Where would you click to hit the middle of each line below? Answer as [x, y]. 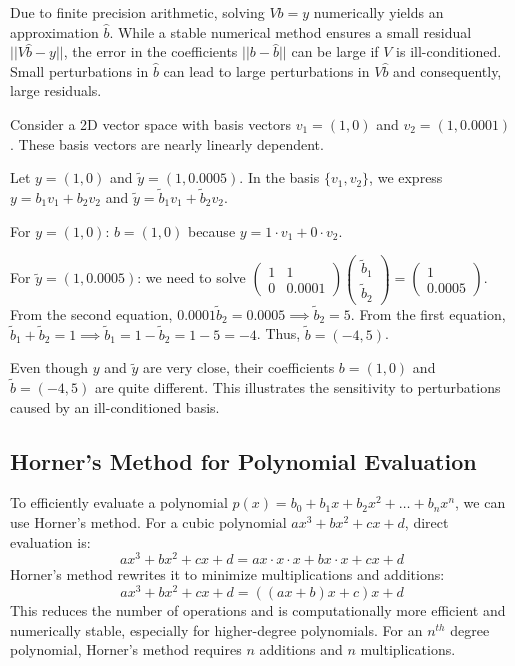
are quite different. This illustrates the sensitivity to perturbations [297, 387]
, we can [480, 502]
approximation [54, 31]
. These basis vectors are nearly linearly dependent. [167, 143]
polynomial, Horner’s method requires [126, 649]
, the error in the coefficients [150, 51]
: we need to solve [191, 277]
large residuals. [56, 90]
